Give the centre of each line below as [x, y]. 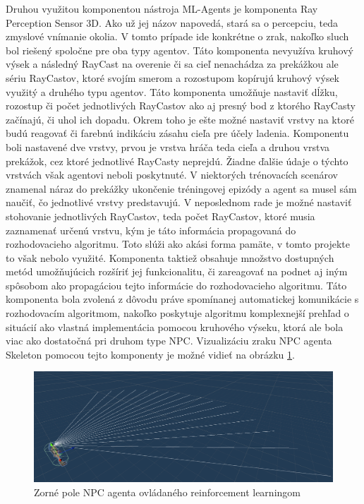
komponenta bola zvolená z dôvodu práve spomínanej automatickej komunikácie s [182, 299]
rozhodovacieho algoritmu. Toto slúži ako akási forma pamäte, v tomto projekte [178, 244]
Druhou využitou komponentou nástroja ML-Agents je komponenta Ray [162, 8]
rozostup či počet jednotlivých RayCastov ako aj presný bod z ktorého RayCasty [181, 106]
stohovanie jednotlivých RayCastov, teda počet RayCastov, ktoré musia [160, 216]
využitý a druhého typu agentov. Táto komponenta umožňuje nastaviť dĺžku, [172, 91]
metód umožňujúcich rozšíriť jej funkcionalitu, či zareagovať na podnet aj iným [177, 271]
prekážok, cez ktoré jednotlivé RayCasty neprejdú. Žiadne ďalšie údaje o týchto [177, 161]
